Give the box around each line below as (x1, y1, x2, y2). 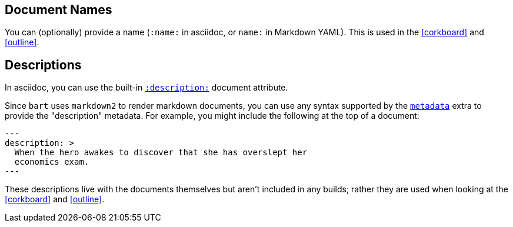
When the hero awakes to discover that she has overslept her (14, 148, 308, 158)
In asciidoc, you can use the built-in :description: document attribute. (5, 82, 288, 93)
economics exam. (14, 157, 89, 167)
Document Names (5, 2, 112, 17)
